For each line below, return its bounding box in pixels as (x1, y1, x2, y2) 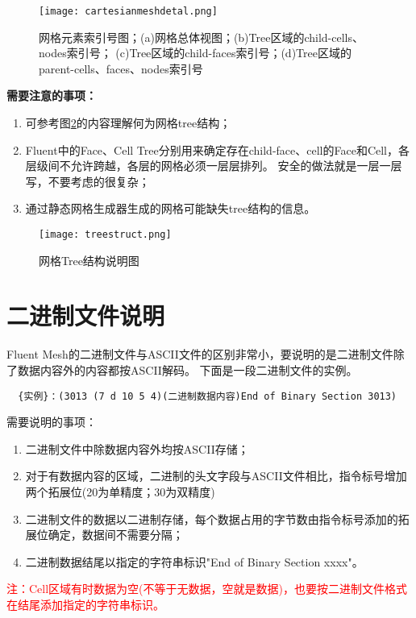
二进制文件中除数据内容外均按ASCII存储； (25, 440, 249, 457)
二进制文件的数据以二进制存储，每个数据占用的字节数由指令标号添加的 (25, 510, 398, 527)
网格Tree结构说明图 (39, 251, 139, 268)
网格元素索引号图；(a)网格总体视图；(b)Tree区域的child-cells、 (39, 28, 364, 45)
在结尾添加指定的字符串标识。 (6, 595, 164, 612)
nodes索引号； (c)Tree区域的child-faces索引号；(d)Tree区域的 (39, 44, 352, 61)
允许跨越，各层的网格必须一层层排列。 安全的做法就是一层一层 (70, 157, 402, 174)
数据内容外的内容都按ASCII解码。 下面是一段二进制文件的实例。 (17, 361, 358, 378)
